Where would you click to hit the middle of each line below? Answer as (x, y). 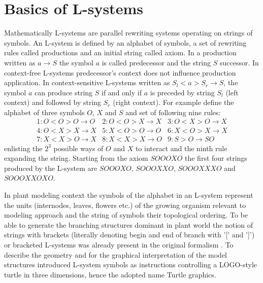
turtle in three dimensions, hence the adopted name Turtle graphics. (110, 274)
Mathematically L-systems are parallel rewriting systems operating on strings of (128, 33)
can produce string (63, 92)
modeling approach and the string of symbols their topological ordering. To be (126, 215)
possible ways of (78, 148)
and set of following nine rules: (173, 112)
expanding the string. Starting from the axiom (76, 158)
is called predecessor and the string (156, 62)
